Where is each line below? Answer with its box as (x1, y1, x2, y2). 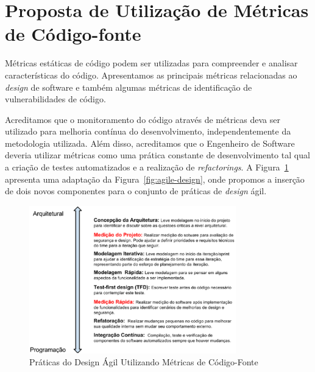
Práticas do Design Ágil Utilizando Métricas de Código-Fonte (29, 356, 258, 368)
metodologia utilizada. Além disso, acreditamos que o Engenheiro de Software (5, 136, 295, 149)
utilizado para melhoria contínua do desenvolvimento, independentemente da (5, 125, 291, 138)
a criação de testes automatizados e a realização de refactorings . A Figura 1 (5, 161, 289, 174)
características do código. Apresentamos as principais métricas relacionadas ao (5, 68, 297, 81)
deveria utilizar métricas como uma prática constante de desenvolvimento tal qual (5, 149, 310, 161)
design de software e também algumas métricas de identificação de (5, 80, 252, 93)
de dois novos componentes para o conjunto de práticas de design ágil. (5, 184, 267, 197)
